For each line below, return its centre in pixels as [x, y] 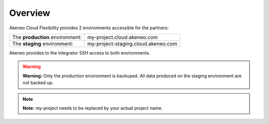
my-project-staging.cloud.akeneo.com [133, 44]
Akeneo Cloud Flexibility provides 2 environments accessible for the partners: [89, 28]
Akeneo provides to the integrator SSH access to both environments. [80, 53]
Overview [30, 13]
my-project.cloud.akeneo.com [123, 37]
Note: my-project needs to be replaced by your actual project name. [93, 108]
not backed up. [38, 83]
